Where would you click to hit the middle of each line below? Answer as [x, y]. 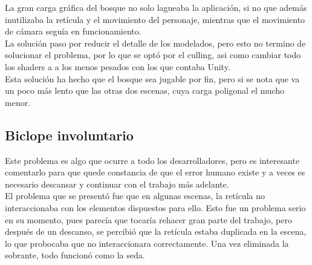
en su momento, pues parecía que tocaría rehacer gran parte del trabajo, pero [148, 219]
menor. [18, 102]
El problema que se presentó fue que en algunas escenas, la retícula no [135, 196]
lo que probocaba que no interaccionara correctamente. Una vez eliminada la [147, 243]
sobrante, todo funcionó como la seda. [75, 255]
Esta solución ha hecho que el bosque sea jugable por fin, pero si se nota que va [152, 78]
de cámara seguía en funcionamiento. [73, 31]
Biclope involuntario [69, 135]
